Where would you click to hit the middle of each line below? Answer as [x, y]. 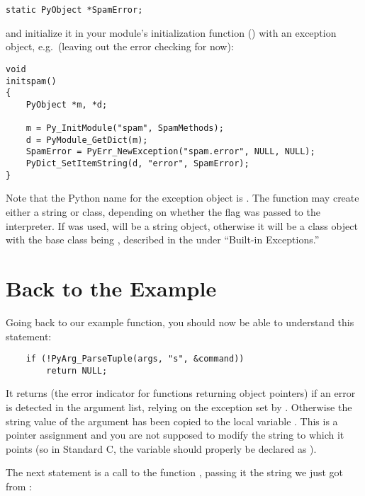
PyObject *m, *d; [67, 104]
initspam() [31, 81]
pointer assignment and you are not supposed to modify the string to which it [175, 435]
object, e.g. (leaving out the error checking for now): [120, 46]
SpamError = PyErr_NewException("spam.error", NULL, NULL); [170, 152]
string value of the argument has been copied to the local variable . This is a [172, 421]
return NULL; [77, 370]
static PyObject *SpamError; [74, 10]
